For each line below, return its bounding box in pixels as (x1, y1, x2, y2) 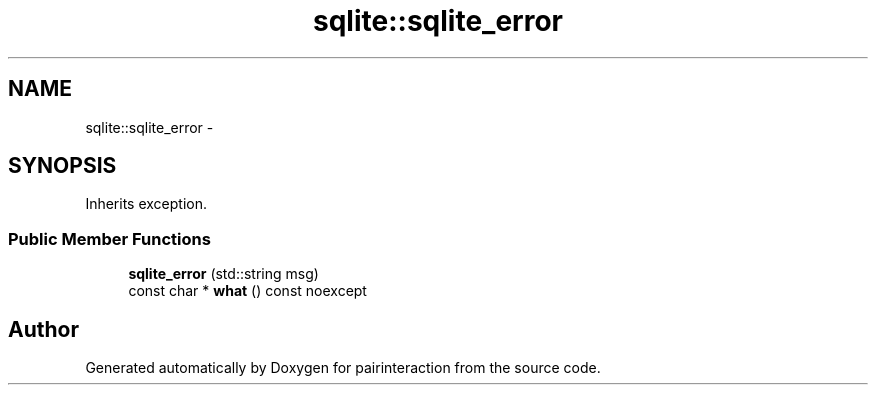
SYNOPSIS (8, 153, 117, 179)
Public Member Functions (8, 228, 211, 249)
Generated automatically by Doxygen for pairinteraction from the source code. (85, 359, 601, 377)
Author (8, 316, 79, 342)
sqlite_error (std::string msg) (128, 265, 319, 283)
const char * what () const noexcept (128, 282, 367, 300)
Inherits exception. (85, 195, 208, 213)
